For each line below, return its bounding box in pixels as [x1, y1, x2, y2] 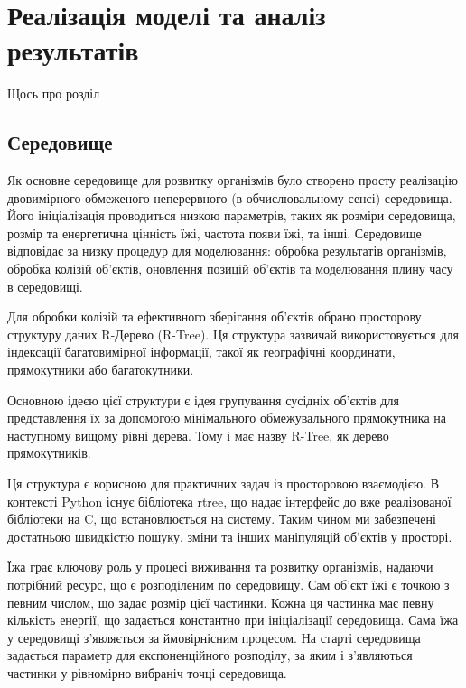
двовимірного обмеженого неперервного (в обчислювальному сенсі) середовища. [7, 188, 452, 207]
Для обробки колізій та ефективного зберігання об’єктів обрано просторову [7, 307, 422, 326]
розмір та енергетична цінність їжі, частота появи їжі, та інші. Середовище [7, 223, 422, 242]
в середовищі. [7, 276, 83, 295]
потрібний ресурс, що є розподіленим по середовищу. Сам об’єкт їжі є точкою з [7, 574, 450, 593]
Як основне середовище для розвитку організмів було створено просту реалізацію [7, 171, 458, 190]
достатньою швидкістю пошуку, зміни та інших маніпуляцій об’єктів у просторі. [7, 526, 452, 545]
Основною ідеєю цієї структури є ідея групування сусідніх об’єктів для [7, 390, 399, 409]
